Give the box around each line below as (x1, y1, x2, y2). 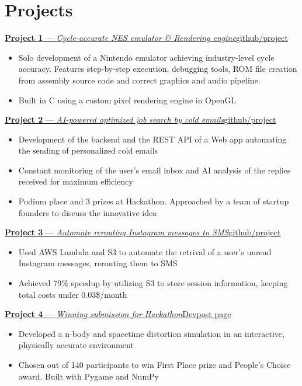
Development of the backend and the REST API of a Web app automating (18, 133, 287, 145)
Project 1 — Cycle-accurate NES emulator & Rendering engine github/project (5, 32, 288, 44)
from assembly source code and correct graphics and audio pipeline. (18, 74, 261, 86)
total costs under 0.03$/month (18, 288, 127, 300)
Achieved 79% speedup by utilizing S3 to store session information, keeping (18, 277, 288, 289)
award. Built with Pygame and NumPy (18, 370, 159, 382)
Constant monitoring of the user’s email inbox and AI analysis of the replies (18, 164, 291, 176)
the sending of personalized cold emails (18, 144, 158, 157)
